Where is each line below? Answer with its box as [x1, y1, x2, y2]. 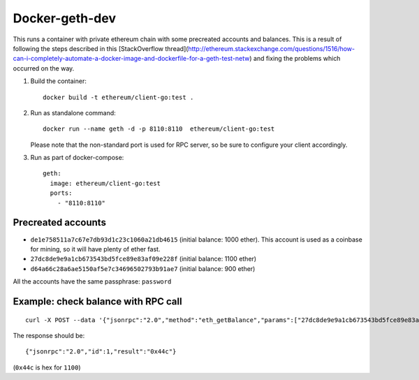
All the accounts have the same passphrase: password [13, 277, 172, 286]
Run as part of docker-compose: [30, 154, 124, 162]
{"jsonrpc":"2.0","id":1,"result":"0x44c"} [25, 348, 177, 356]
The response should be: [13, 331, 85, 339]
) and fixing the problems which [249, 54, 341, 63]
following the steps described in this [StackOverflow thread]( [13, 44, 189, 52]
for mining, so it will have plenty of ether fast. [30, 244, 161, 253]
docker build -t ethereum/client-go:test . [43, 93, 194, 101]
